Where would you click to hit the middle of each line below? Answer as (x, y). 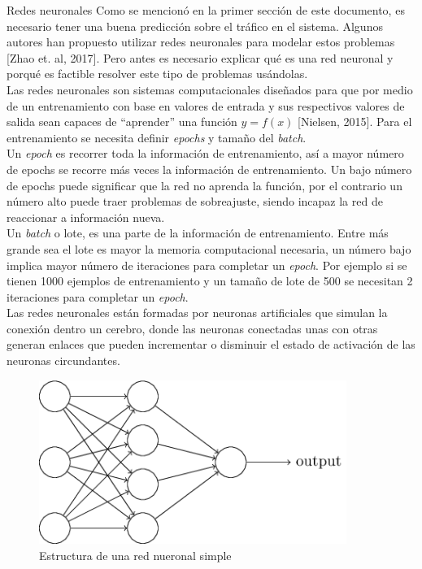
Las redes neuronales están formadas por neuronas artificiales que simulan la (197, 313)
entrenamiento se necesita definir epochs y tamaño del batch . (157, 137)
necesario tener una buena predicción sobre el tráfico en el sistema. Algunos (195, 26)
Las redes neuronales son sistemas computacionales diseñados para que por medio (210, 89)
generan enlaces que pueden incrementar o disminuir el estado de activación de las (211, 344)
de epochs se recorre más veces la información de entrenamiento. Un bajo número (209, 169)
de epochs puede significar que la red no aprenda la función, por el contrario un (204, 185)
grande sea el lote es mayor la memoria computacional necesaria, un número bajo (209, 248)
